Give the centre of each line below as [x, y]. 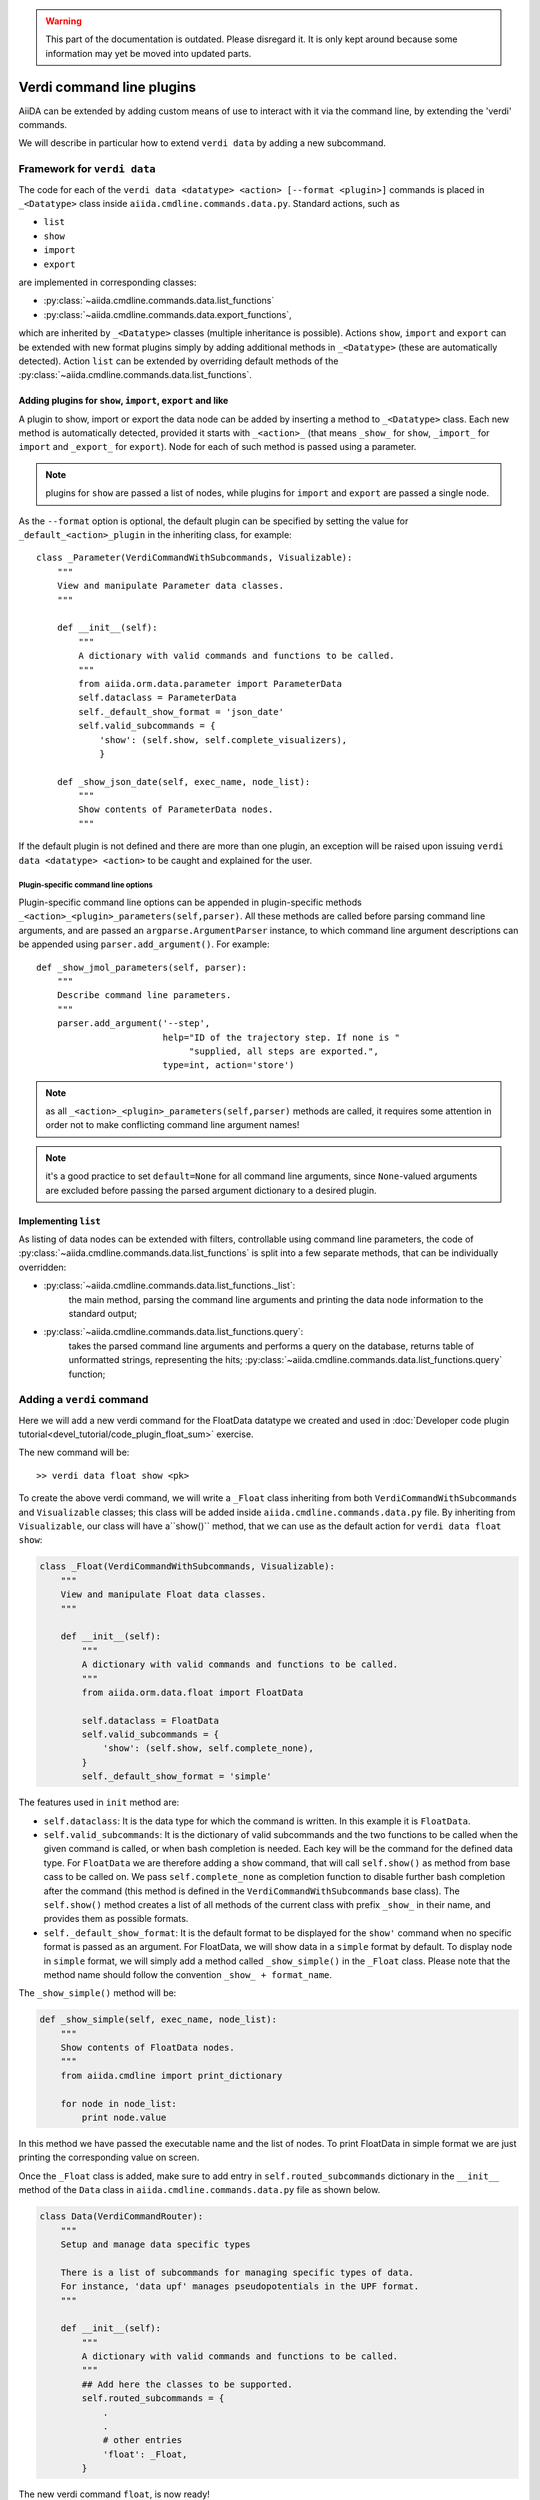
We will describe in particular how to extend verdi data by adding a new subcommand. [202, 143]
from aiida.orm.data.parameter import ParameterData [210, 683]
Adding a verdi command [83, 1400]
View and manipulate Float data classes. [163, 1594]
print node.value [124, 2118]
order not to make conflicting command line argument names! [172, 1125]
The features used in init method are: [99, 1802]
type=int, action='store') [228, 1065]
